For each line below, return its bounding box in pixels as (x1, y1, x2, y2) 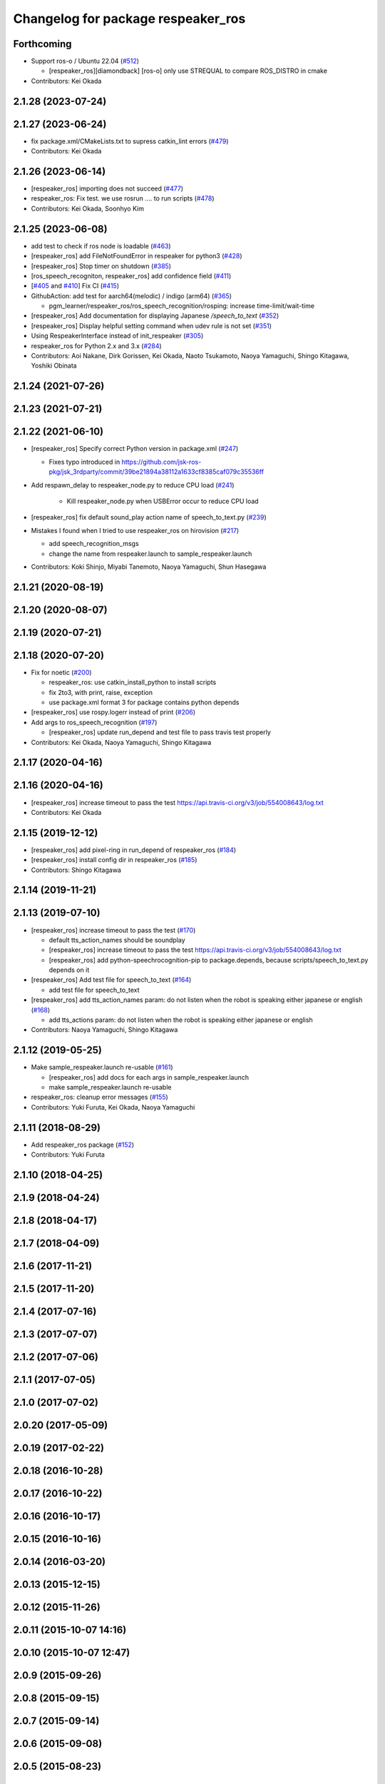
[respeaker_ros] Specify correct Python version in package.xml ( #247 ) (31, 445, 239, 453)
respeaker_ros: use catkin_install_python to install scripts (48, 678, 217, 686)
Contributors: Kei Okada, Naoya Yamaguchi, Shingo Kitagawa (31, 738, 212, 746)
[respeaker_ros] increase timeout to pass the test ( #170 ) (31, 926, 196, 934)
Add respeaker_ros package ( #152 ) (31, 1140, 135, 1149)
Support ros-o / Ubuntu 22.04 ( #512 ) (31, 57, 139, 66)
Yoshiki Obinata (31, 361, 78, 370)
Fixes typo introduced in (48, 457, 120, 466)
